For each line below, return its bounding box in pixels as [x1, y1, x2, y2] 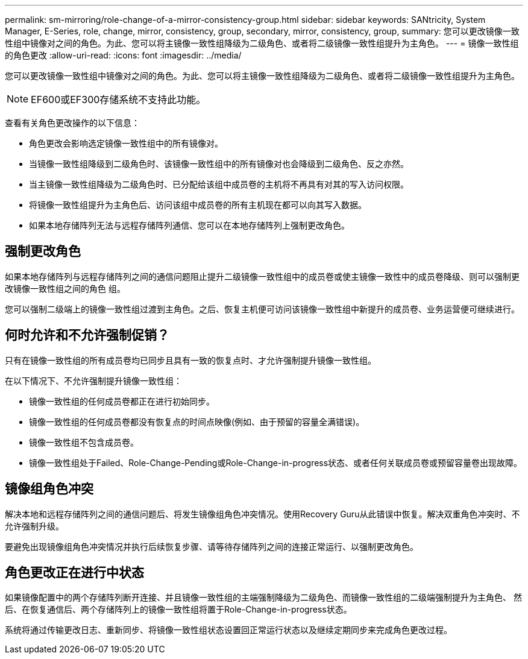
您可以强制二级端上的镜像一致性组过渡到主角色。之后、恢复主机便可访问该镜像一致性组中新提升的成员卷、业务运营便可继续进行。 [5, 303, 520, 314]
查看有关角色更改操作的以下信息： [5, 118, 140, 128]
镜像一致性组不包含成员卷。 [29, 437, 139, 447]
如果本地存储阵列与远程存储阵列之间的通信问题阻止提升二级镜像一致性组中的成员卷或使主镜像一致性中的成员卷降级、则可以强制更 [5, 271, 520, 282]
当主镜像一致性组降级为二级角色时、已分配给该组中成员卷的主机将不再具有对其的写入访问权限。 [29, 179, 409, 189]
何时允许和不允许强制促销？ [5, 327, 169, 343]
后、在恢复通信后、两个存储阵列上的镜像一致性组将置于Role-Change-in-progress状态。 [5, 604, 352, 615]
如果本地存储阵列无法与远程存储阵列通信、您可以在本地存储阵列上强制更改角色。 [29, 220, 350, 230]
